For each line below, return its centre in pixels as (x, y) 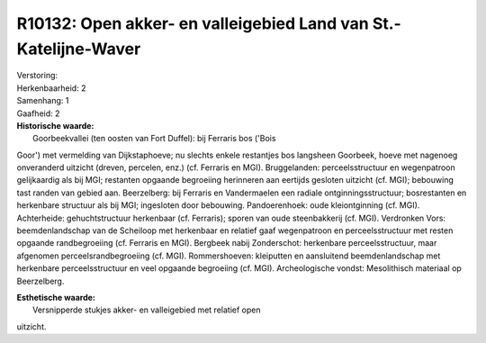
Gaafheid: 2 (38, 113)
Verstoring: (37, 76)
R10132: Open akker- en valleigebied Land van (193, 23)
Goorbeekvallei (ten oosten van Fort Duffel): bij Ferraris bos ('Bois (154, 139)
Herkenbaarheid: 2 (51, 88)
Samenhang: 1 (43, 101)
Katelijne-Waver (79, 49)
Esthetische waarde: (56, 297)
